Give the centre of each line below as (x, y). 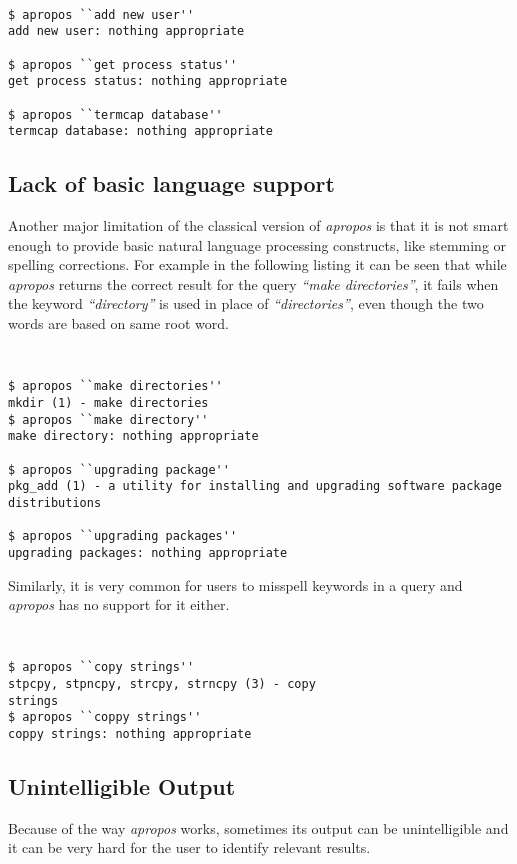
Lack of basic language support (171, 183)
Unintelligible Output (122, 786)
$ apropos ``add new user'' (101, 14)
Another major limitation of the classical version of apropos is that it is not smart (258, 225)
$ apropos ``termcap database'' (115, 114)
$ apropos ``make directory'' (108, 419)
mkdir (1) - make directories (108, 402)
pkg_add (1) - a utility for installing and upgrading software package (255, 486)
